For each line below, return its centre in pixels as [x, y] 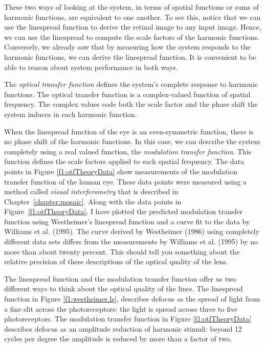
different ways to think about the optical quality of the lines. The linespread [124, 288]
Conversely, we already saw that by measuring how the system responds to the [127, 47]
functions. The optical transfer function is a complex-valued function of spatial [127, 94]
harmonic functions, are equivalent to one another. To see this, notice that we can [132, 17]
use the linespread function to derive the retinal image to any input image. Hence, [133, 27]
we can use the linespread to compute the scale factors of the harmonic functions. [132, 37]
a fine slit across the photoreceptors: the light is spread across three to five [121, 308]
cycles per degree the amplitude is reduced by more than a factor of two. [118, 339]
